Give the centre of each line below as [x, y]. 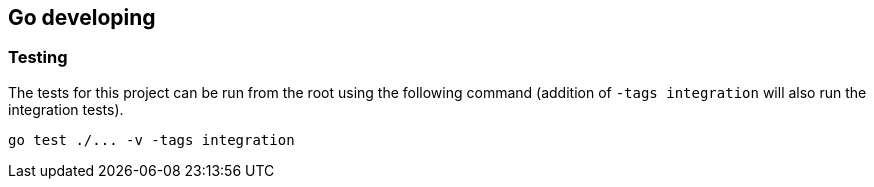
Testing [38, 57]
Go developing [82, 17]
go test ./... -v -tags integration [151, 139]
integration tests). [66, 109]
